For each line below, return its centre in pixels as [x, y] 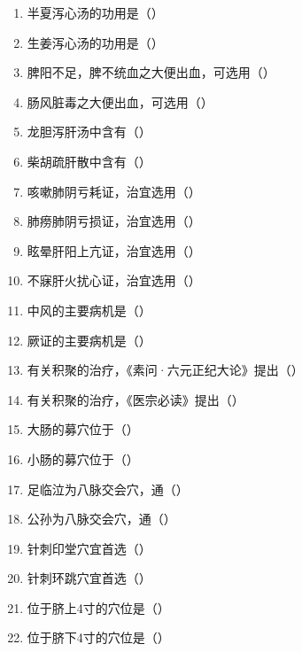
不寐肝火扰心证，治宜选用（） [114, 280]
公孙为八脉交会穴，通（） [101, 519]
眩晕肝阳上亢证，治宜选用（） [114, 250]
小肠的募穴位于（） [83, 458]
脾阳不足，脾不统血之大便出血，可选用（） [151, 72]
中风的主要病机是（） [89, 310]
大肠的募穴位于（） [83, 429]
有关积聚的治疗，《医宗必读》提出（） [136, 399]
